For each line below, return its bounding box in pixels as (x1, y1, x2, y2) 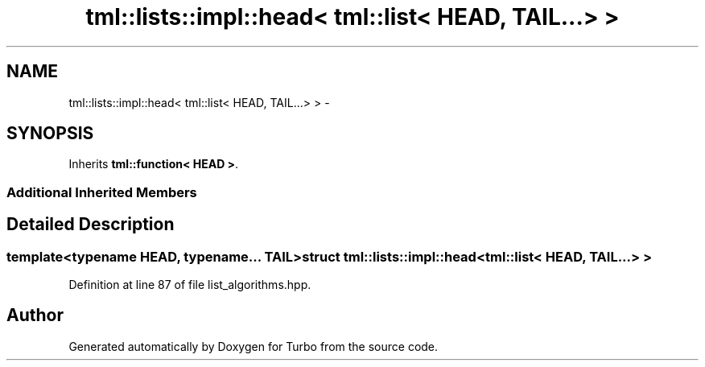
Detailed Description (6, 214, 175, 235)
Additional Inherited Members (6, 183, 197, 200)
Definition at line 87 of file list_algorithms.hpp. (68, 278, 311, 292)
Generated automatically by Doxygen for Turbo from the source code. (68, 339, 439, 353)
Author (6, 305, 64, 326)
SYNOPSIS (6, 123, 94, 144)
